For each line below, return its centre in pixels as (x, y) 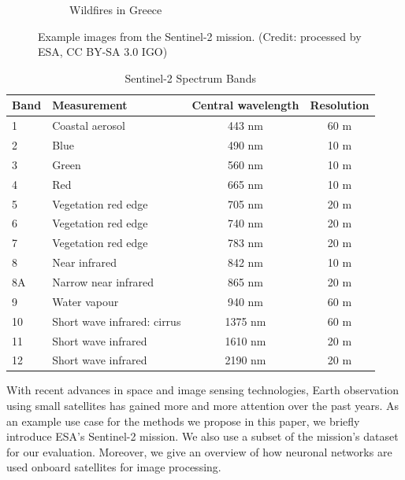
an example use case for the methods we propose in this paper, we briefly (183, 421)
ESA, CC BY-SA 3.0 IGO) (103, 52)
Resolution (340, 105)
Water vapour (85, 301)
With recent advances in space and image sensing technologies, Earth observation (203, 390)
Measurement (90, 105)
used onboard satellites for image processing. (114, 467)
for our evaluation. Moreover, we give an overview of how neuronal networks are (199, 451)
